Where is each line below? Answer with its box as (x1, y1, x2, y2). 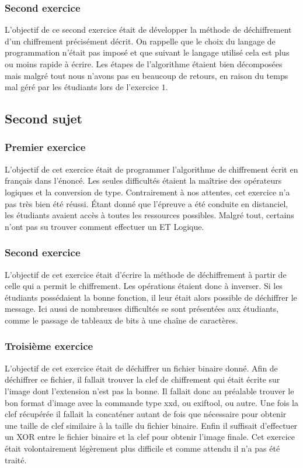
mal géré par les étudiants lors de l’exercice (5, 81, 159, 93)
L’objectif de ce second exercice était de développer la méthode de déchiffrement (5, 23, 292, 36)
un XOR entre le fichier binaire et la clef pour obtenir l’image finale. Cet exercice (5, 431, 295, 443)
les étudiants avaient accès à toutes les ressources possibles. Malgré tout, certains (5, 209, 294, 221)
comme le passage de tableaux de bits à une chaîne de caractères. (5, 314, 238, 326)
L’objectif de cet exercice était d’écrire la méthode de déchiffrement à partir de (5, 268, 287, 280)
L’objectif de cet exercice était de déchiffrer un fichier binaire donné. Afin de (5, 362, 278, 374)
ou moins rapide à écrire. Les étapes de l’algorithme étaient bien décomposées (5, 58, 283, 70)
